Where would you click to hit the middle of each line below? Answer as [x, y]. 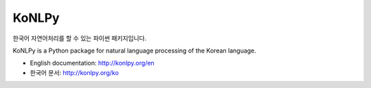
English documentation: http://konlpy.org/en [92, 63]
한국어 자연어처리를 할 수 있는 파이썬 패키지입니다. [80, 38]
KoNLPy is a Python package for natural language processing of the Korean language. [135, 50]
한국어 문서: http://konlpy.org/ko [75, 72]
